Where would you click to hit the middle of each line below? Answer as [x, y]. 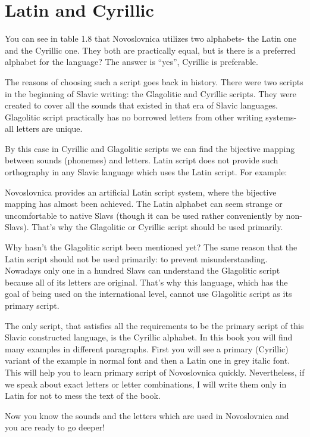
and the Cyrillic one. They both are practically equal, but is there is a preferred [150, 50]
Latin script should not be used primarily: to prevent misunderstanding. [136, 258]
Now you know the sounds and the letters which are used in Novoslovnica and [147, 415]
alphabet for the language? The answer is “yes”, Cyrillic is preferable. [131, 62]
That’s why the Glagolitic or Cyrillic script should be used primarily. [157, 227]
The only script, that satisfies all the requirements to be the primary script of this [154, 325]
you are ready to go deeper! [55, 427]
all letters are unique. [44, 128]
